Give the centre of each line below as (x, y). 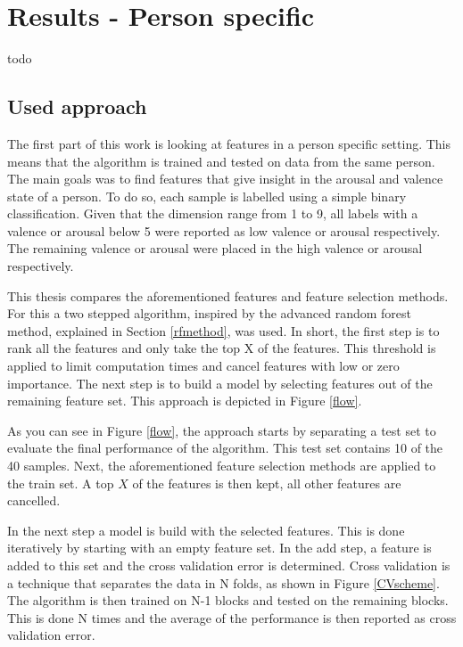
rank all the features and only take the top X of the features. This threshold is (222, 348)
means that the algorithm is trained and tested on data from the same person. (221, 161)
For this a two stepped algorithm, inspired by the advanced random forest (209, 313)
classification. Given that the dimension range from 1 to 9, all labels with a (213, 213)
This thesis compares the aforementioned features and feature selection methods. (228, 295)
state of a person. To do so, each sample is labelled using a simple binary (207, 196)
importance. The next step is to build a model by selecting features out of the (220, 383)
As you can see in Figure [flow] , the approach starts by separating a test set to (222, 430)
